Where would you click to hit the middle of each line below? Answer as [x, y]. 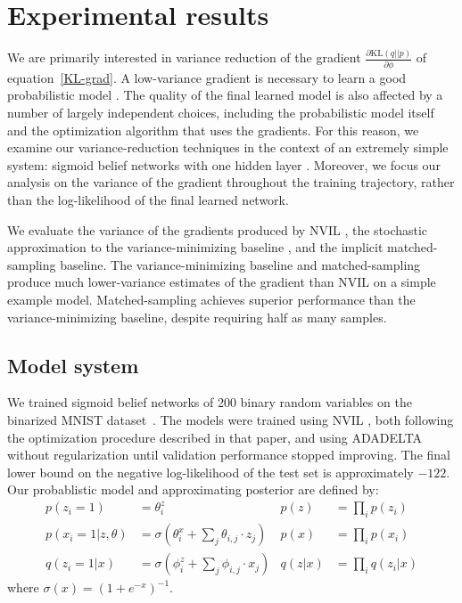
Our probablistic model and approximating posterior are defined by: [193, 489]
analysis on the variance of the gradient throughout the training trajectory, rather [231, 182]
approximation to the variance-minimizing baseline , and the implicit [195, 247]
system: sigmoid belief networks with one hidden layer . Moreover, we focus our [224, 164]
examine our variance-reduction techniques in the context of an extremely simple [228, 147]
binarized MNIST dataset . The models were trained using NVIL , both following [231, 419]
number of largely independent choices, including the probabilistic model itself [221, 112]
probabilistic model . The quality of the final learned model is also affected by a [225, 95]
